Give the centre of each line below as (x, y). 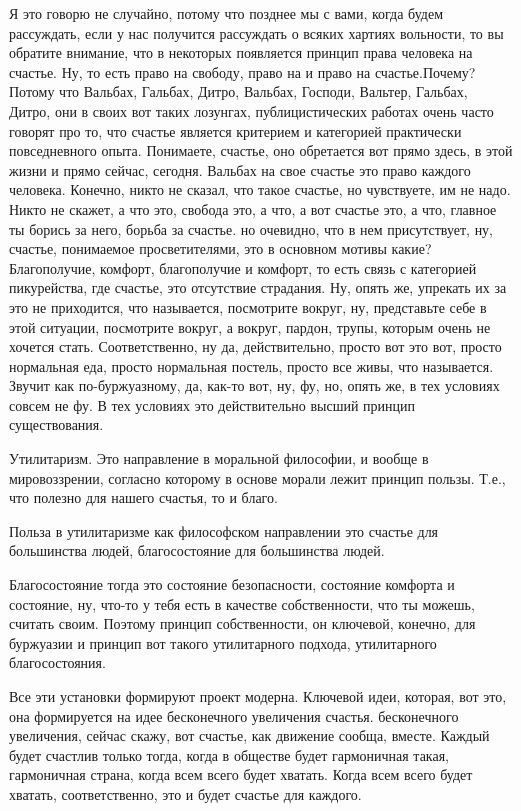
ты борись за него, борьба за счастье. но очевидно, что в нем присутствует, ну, (251, 228)
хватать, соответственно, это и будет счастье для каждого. (185, 793)
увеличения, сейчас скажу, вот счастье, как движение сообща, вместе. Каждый (249, 735)
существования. (56, 424)
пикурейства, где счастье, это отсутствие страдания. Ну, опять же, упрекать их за (258, 287)
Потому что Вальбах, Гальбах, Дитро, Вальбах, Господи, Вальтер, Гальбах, (238, 91)
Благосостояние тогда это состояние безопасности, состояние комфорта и (232, 584)
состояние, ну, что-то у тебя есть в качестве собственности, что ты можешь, (242, 603)
